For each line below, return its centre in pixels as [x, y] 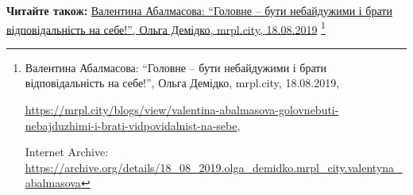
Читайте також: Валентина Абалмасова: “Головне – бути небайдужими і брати [199, 10]
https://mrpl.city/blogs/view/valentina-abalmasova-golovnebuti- [182, 110]
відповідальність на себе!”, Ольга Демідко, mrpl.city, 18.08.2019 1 [166, 28]
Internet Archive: [67, 152]
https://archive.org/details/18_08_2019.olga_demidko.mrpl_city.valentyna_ [214, 167]
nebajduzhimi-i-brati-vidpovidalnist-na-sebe [131, 125]
